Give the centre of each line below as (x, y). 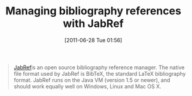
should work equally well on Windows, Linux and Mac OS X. (87, 86)
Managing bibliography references (93, 11)
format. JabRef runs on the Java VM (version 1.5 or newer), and (92, 80)
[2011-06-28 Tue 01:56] (93, 40)
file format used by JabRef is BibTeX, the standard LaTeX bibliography (100, 73)
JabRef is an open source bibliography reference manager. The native (99, 67)
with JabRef (93, 24)
